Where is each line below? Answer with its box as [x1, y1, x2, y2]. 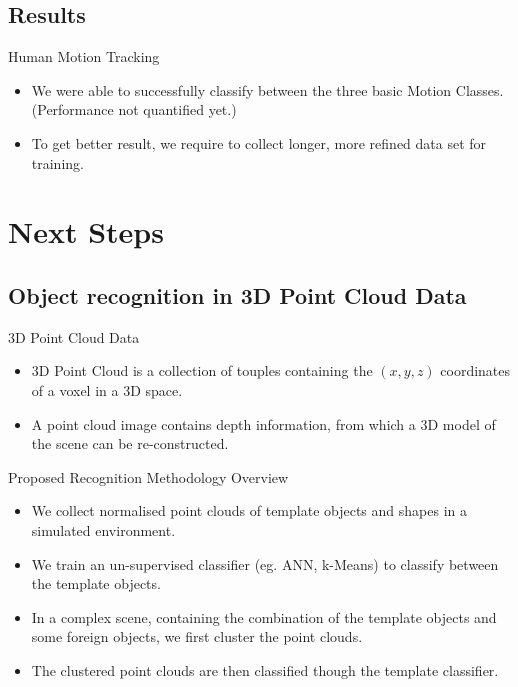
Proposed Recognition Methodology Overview [8, 466, 289, 487]
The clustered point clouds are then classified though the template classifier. [31, 659, 499, 680]
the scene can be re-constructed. [31, 433, 229, 454]
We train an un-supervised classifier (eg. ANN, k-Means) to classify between [31, 553, 499, 574]
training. [31, 152, 84, 173]
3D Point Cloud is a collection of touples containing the [31, 360, 373, 381]
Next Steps [8, 211, 164, 252]
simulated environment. [31, 519, 176, 540]
